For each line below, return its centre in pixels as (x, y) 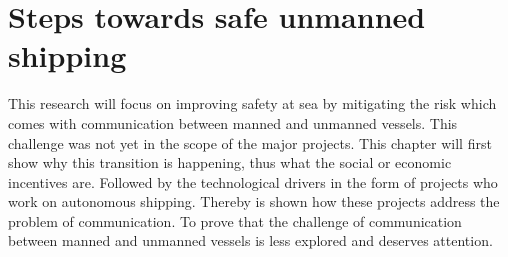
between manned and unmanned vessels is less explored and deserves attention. (250, 240)
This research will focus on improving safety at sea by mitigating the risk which (252, 103)
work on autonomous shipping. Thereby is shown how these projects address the (254, 201)
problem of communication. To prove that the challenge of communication (235, 220)
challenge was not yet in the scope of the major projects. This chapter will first (250, 142)
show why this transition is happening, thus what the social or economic (230, 162)
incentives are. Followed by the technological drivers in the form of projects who (253, 181)
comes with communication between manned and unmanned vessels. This (233, 122)
